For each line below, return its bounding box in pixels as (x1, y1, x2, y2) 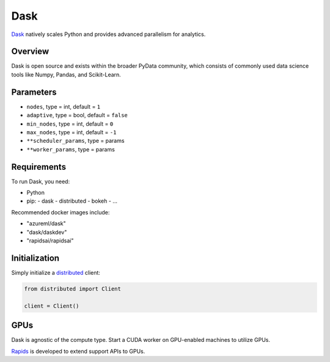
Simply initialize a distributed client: (11, 269, 101, 276)
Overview (11, 46, 50, 57)
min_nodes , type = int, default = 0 (26, 120, 114, 128)
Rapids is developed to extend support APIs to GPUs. (11, 347, 145, 355)
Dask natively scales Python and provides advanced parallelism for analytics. (11, 31, 206, 38)
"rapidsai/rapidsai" (26, 237, 74, 244)
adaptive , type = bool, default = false (26, 112, 128, 119)
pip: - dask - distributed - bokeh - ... (26, 197, 117, 205)
